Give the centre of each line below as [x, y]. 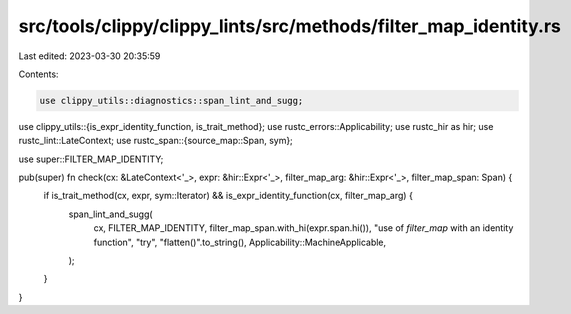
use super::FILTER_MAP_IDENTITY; [91, 159]
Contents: [38, 74]
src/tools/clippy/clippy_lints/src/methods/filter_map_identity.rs [290, 26]
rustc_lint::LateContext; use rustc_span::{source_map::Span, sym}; [156, 141]
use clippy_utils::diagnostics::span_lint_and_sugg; [171, 100]
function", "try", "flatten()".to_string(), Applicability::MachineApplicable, [240, 242]
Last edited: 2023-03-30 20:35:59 [89, 56]
